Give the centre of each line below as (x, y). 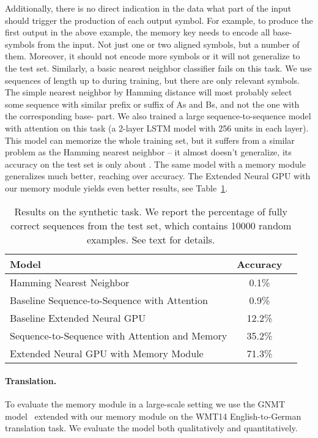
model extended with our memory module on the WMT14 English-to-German (153, 416)
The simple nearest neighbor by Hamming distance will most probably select (149, 92)
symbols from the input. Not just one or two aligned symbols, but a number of (152, 44)
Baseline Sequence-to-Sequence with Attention (109, 300)
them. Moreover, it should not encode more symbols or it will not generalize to (153, 56)
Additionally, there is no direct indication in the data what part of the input (148, 8)
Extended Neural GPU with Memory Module (107, 353)
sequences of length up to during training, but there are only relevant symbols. (152, 80)
